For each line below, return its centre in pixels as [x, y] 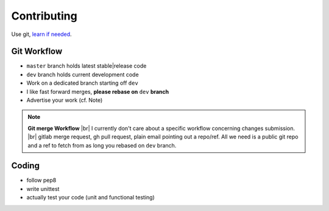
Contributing [44, 16]
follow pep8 [41, 181]
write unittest [43, 188]
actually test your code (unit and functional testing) [90, 198]
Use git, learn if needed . [42, 34]
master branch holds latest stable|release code [87, 66]
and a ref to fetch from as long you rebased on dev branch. [102, 145]
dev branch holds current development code [83, 74]
